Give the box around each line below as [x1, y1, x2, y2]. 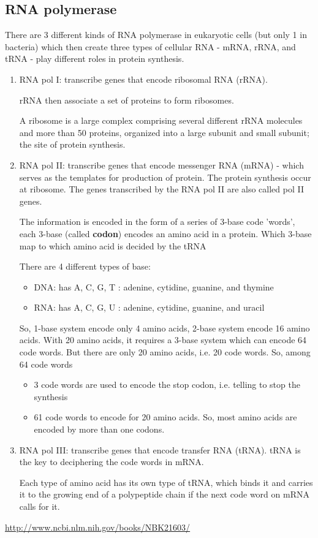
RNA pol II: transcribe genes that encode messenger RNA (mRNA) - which [19, 158, 304, 171]
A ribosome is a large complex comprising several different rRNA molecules [19, 114, 303, 127]
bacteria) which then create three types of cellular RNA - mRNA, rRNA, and [5, 40, 296, 53]
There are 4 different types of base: [19, 260, 151, 273]
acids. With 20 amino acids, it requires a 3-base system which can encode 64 [19, 333, 307, 346]
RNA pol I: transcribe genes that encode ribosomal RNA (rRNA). [19, 72, 268, 85]
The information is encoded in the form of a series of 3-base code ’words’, [19, 215, 295, 228]
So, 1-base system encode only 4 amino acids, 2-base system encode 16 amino [19, 321, 310, 334]
